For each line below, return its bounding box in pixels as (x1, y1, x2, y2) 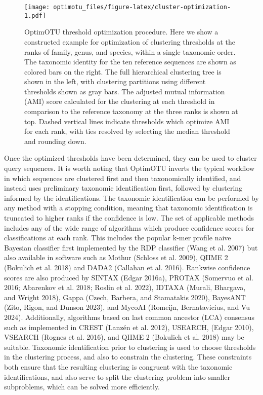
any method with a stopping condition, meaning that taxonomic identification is (4, 202, 253, 213)
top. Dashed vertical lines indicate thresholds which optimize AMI (24, 116, 230, 126)
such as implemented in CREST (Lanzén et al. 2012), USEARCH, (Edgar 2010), (4, 321, 254, 332)
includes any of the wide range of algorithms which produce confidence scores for (4, 222, 254, 233)
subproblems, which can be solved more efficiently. (4, 381, 160, 392)
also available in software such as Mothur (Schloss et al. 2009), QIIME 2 (4, 252, 228, 263)
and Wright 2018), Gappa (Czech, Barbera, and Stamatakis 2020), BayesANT (4, 292, 246, 302)
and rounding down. (24, 135, 86, 146)
